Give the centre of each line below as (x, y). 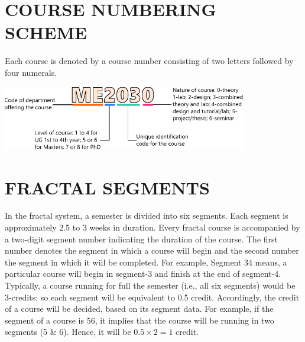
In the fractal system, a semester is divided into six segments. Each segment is (147, 215)
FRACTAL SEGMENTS (107, 187)
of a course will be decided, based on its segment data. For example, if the (139, 309)
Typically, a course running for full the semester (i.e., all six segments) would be (150, 285)
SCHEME (46, 32)
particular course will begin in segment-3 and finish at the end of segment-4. (143, 274)
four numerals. (31, 72)
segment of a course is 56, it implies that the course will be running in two (139, 320)
